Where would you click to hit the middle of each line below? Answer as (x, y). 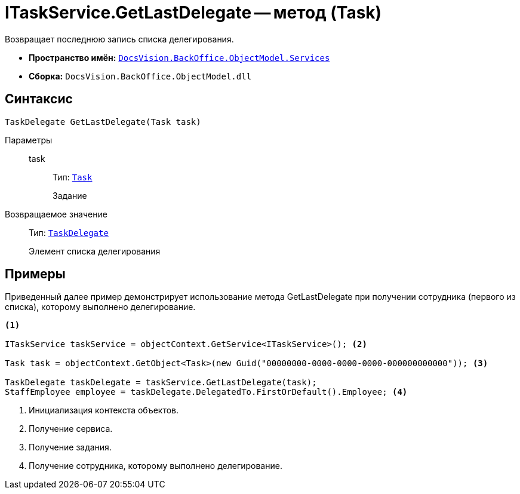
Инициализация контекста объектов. (104, 410)
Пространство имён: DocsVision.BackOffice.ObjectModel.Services (179, 57)
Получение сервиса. (71, 429)
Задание (70, 195)
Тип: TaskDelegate (69, 232)
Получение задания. (70, 447)
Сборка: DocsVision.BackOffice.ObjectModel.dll (140, 76)
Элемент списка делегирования (95, 251)
